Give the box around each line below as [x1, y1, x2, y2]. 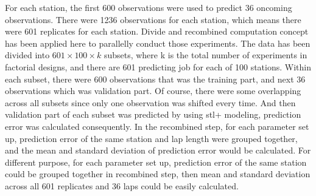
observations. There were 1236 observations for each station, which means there [5, 13, 301, 25]
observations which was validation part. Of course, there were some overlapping [5, 84, 301, 97]
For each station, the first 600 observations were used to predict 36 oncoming [5, 1, 292, 13]
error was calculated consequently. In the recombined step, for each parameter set [5, 120, 309, 132]
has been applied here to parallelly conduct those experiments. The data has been [5, 36, 311, 49]
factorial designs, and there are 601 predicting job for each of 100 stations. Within [5, 60, 311, 73]
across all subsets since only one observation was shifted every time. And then [5, 96, 296, 109]
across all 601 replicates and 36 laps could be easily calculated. [5, 179, 239, 192]
